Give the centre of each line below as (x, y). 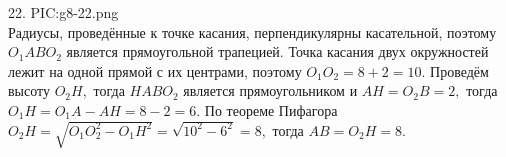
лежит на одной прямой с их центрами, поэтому (155, 70)
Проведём (459, 70)
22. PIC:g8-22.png (63, 12)
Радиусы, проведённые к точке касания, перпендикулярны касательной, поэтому (252, 31)
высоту (29, 90)
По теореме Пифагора (271, 109)
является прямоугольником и (270, 90)
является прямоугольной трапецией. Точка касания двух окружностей (277, 51)
